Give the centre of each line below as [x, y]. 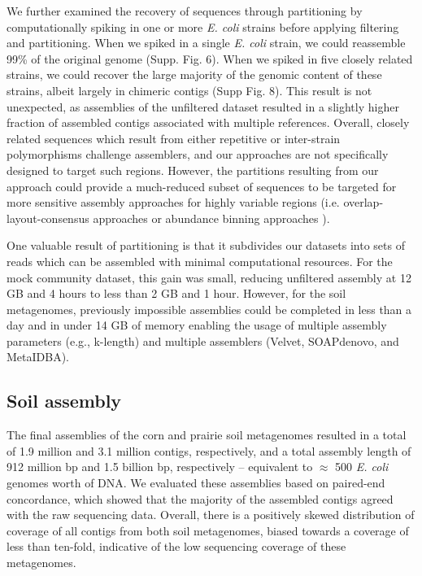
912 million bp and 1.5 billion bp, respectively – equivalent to [160, 467]
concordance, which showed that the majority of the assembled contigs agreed [200, 498]
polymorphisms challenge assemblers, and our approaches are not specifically [198, 154]
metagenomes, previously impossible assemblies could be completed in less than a [209, 309]
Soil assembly [64, 401]
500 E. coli [362, 467]
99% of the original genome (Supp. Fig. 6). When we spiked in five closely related [210, 58]
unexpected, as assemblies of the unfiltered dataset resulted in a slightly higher [203, 106]
